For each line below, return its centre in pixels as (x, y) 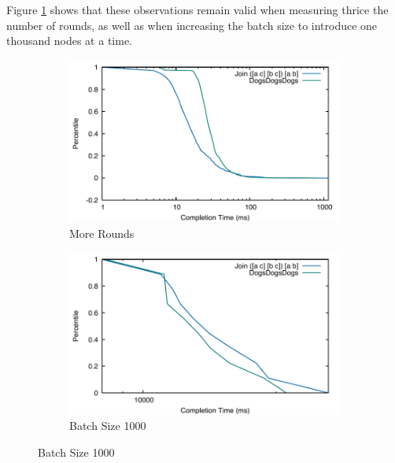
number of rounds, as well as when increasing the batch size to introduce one (192, 25)
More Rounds (102, 233)
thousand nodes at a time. (69, 41)
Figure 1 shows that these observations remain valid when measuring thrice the (197, 9)
